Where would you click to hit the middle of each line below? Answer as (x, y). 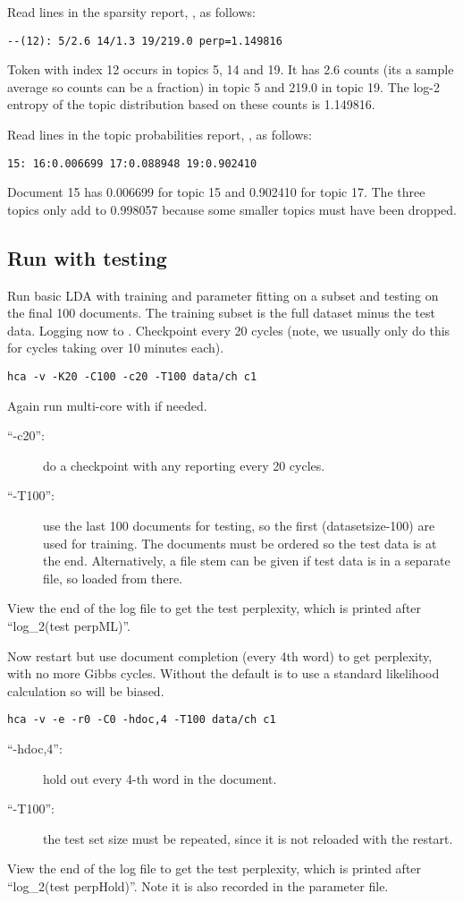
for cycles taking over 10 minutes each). (116, 348)
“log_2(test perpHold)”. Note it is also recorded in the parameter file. (198, 886)
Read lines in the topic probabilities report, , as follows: (160, 135)
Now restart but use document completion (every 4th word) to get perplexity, (220, 655)
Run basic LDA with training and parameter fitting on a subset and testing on (223, 295)
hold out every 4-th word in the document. (160, 778)
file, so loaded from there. (113, 578)
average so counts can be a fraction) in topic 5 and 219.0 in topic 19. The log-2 (223, 86)
